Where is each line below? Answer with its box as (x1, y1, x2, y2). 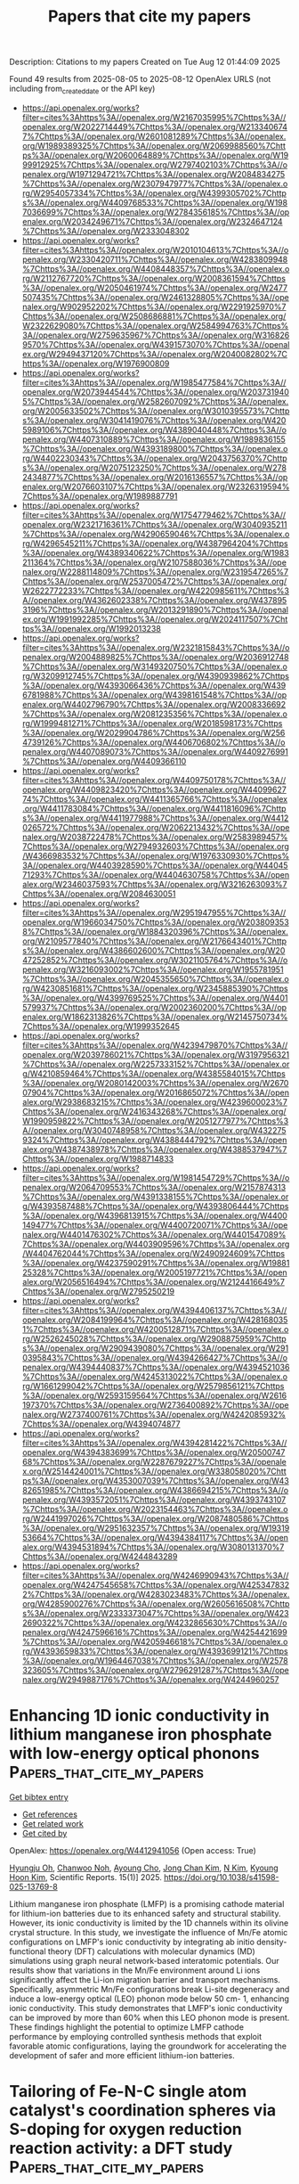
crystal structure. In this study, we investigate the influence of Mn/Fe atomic (9, 1926, 288, 1937)
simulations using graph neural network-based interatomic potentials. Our (9, 1955, 280, 1966)
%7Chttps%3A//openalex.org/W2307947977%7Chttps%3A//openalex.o (21, 178, 288, 189)
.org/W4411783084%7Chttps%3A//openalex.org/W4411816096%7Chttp (21, 803, 287, 814)
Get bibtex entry (9, 1791, 69, 1802)
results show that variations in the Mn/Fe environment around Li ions (9, 1965, 261, 1975)
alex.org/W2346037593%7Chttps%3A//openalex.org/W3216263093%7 (21, 879, 287, 889)
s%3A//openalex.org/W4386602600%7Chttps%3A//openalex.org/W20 (21, 945, 286, 955)
